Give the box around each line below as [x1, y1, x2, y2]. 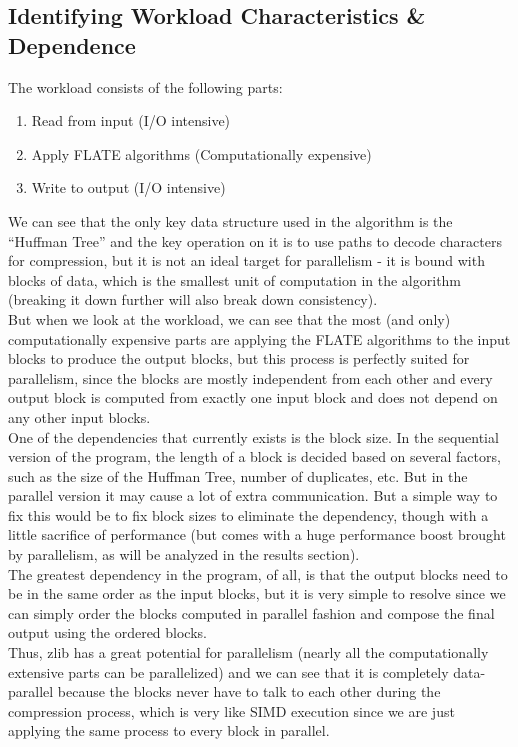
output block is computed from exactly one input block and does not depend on [8, 387, 498, 408]
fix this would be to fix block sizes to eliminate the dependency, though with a [8, 504, 489, 525]
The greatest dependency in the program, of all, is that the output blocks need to [8, 563, 508, 584]
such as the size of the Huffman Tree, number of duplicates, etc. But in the [8, 465, 468, 486]
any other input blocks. [8, 406, 151, 427]
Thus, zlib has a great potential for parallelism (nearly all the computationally [8, 642, 489, 663]
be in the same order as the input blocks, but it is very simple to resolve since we [8, 583, 506, 604]
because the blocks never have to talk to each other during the [57, 681, 441, 702]
